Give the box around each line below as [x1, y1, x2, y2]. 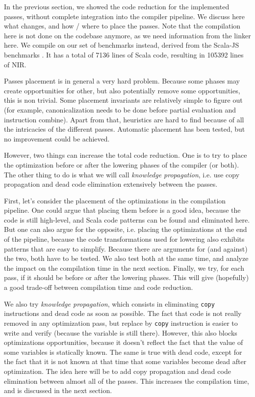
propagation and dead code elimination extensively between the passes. [4, 179, 218, 189]
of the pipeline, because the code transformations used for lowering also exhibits [4, 234, 245, 244]
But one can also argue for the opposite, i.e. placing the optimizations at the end [4, 224, 247, 234]
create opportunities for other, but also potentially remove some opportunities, [4, 85, 240, 95]
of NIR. [4, 59, 26, 69]
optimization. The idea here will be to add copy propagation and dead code [4, 366, 231, 376]
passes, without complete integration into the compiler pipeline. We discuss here [4, 11, 245, 21]
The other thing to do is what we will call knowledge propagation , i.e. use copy [4, 169, 240, 179]
